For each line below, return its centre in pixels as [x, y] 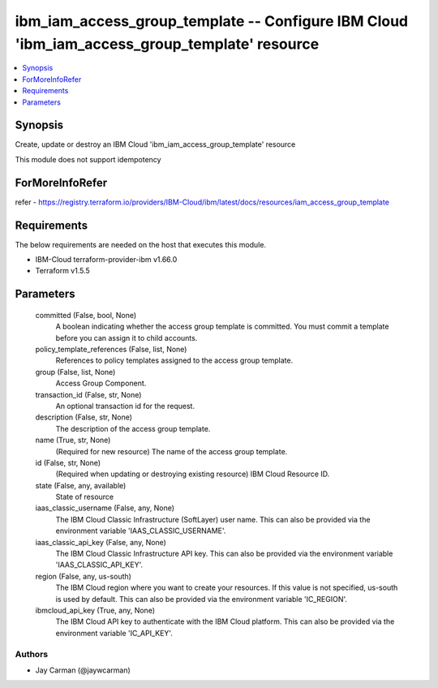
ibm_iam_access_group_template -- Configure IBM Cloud [212, 21]
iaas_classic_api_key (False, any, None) [101, 542]
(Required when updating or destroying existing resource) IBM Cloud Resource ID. [193, 474]
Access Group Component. [101, 383]
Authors [32, 654]
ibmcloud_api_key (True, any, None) [95, 610]
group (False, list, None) [75, 372]
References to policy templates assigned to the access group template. [174, 360]
